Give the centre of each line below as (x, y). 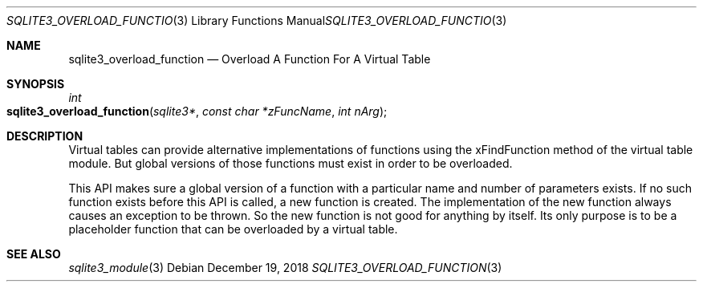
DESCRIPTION (45, 136)
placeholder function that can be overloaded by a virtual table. (233, 229)
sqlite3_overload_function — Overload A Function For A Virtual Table (250, 59)
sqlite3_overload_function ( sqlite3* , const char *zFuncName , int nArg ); (197, 111)
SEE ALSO (34, 254)
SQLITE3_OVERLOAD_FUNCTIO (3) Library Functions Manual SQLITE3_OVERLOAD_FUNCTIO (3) (257, 20)
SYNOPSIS (36, 84)
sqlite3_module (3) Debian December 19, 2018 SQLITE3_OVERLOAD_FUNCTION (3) (285, 268)
